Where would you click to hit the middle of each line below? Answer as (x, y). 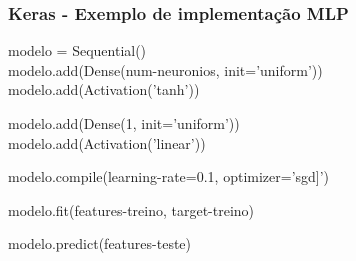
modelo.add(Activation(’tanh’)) (104, 89)
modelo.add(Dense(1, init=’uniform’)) (124, 123)
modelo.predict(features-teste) (100, 243)
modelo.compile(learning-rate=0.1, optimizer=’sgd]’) (169, 176)
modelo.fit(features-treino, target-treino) (131, 209)
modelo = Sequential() (77, 50)
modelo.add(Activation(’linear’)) (107, 142)
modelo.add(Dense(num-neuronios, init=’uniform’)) (165, 69)
